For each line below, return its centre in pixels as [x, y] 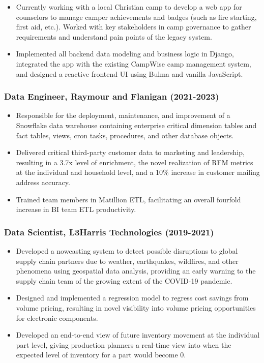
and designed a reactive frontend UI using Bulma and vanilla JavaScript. [129, 73]
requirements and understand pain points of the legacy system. [114, 36]
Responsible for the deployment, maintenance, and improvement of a [123, 115]
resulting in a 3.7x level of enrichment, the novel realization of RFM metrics [135, 162]
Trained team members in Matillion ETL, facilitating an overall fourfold [128, 199]
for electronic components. [57, 317]
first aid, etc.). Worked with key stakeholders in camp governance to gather [134, 27]
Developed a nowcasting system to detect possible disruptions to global [127, 250]
